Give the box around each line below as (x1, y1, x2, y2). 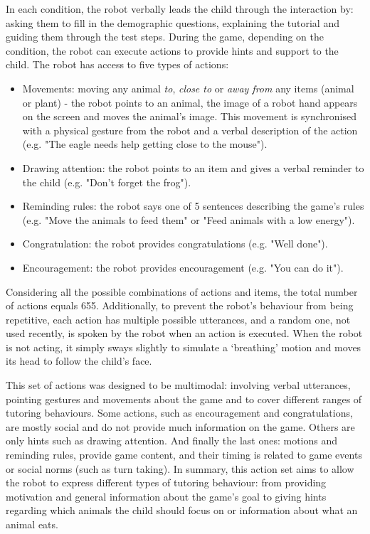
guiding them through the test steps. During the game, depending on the (6, 29, 324, 44)
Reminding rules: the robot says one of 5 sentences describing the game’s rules (22, 198, 364, 213)
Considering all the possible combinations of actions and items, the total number (6, 284, 358, 299)
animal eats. (6, 517, 58, 531)
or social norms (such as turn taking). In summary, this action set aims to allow (6, 461, 354, 476)
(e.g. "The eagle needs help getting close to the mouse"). (22, 137, 268, 151)
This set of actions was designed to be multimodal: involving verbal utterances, (6, 378, 351, 393)
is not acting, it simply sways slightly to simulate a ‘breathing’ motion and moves (6, 339, 361, 354)
